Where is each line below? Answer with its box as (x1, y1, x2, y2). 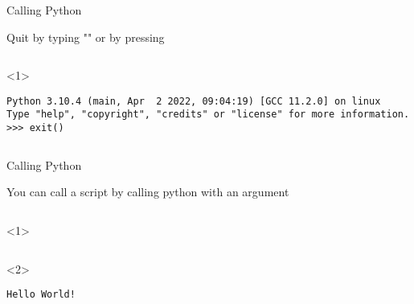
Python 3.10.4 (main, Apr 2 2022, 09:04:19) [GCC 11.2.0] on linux (6, 95, 381, 107)
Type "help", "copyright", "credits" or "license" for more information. (6, 109, 410, 121)
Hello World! (6, 289, 76, 301)
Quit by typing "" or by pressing (6, 28, 165, 45)
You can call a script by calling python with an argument (6, 183, 289, 200)
